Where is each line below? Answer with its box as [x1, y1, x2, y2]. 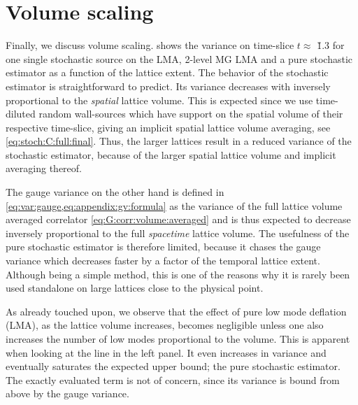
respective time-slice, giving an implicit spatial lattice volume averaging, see [6, 120, 331, 134]
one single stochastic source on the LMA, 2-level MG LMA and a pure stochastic [6, 51, 353, 66]
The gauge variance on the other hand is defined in [6, 185, 224, 199]
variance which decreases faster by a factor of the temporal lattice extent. [6, 253, 320, 268]
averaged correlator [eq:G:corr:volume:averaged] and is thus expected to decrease [6, 212, 351, 227]
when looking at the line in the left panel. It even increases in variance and [6, 345, 327, 360]
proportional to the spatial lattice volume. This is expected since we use [6, 92, 313, 107]
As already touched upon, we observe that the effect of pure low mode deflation [6, 304, 347, 318]
